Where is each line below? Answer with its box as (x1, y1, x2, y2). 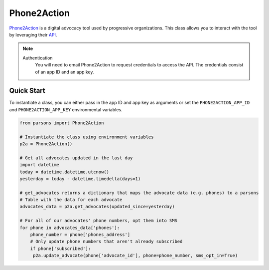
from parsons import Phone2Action (19, 120, 104, 126)
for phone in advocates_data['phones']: (19, 225, 120, 231)
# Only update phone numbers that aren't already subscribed (30, 239, 183, 245)
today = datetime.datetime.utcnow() (19, 169, 110, 175)
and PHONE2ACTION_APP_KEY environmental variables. (9, 106, 123, 112)
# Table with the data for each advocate (19, 197, 123, 203)
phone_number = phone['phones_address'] (30, 232, 131, 238)
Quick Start (9, 86, 45, 95)
